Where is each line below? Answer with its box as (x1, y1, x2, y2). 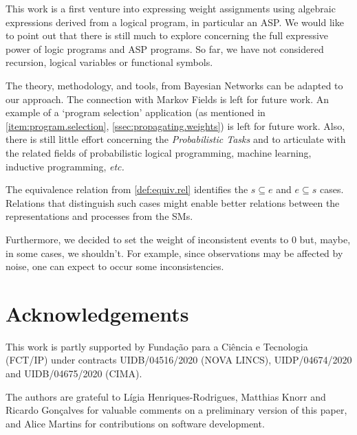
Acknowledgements (6, 299, 189, 327)
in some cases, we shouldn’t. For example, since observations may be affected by (6, 245, 343, 260)
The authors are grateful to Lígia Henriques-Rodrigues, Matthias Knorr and (6, 389, 326, 403)
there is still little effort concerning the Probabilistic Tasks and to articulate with (6, 132, 346, 146)
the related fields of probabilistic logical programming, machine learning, (6, 145, 312, 159)
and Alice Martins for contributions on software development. (6, 416, 265, 430)
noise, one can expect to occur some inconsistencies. (6, 259, 224, 274)
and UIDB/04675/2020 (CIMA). (6, 366, 142, 380)
